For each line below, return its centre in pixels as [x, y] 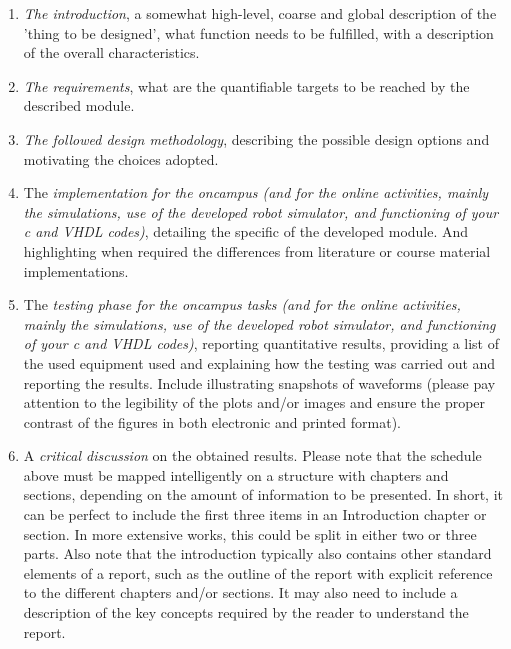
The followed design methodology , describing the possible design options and [256, 138]
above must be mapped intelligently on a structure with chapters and [236, 474]
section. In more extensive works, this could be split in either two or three [250, 533]
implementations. [76, 270]
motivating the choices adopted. [121, 158]
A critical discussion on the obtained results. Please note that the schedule [252, 455]
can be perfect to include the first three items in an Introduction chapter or [255, 514]
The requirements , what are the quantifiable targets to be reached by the [246, 85]
